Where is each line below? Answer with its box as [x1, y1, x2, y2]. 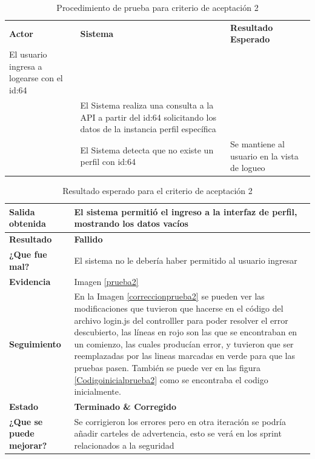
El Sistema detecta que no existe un [80, 143, 214, 156]
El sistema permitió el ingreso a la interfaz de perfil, [74, 205, 297, 218]
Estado [9, 400, 39, 412]
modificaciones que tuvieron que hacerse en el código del [74, 301, 283, 314]
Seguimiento [9, 337, 61, 350]
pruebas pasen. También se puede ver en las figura [74, 361, 261, 374]
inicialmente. [74, 385, 121, 398]
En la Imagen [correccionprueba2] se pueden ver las [74, 290, 265, 303]
